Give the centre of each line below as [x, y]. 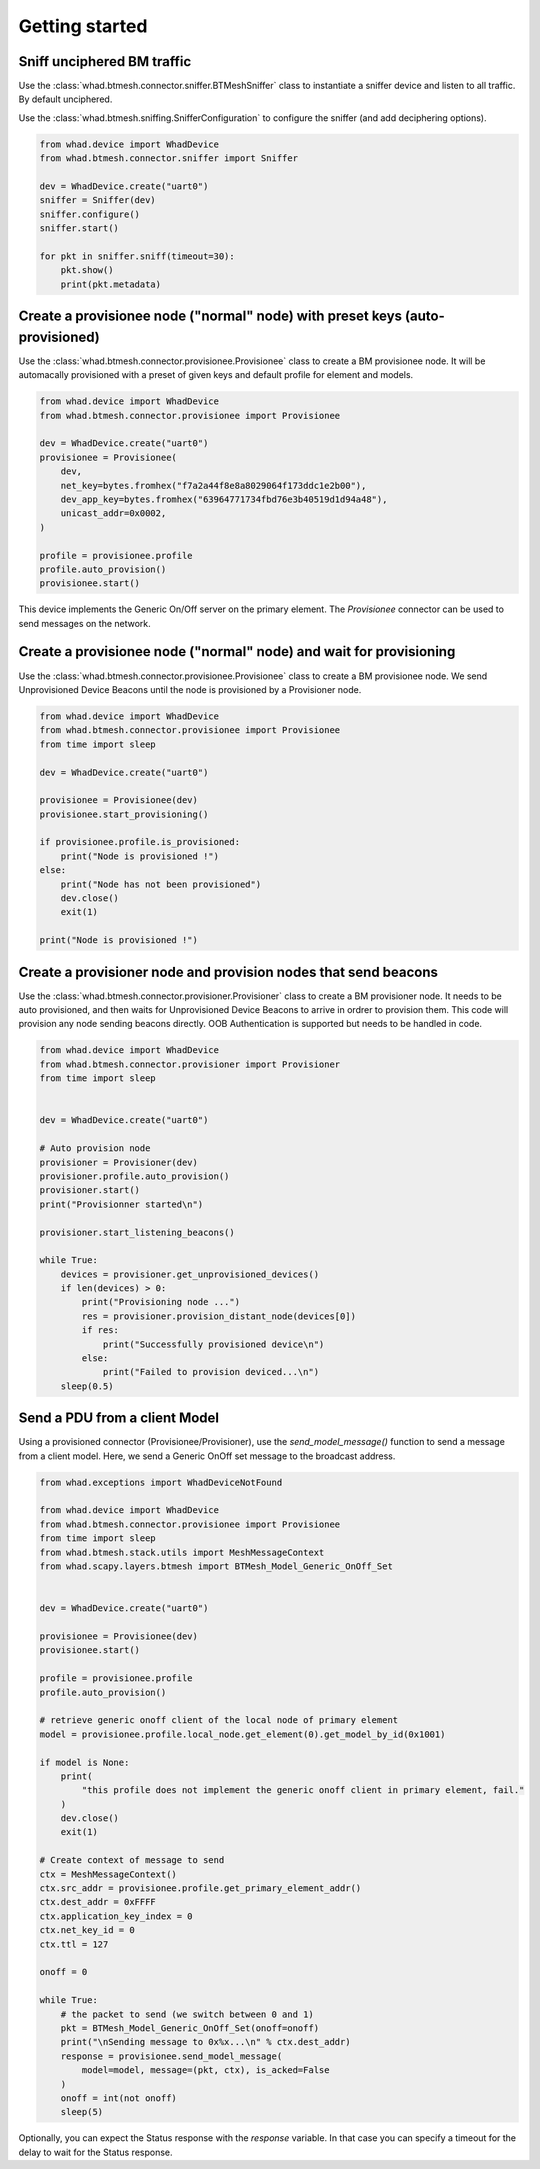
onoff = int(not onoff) [118, 2098]
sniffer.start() [79, 228]
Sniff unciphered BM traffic [105, 61]
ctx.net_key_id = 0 [87, 1930]
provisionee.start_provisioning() [124, 814]
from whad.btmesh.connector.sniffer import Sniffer [169, 158]
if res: [100, 1330]
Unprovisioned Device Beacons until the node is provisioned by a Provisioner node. [190, 689]
